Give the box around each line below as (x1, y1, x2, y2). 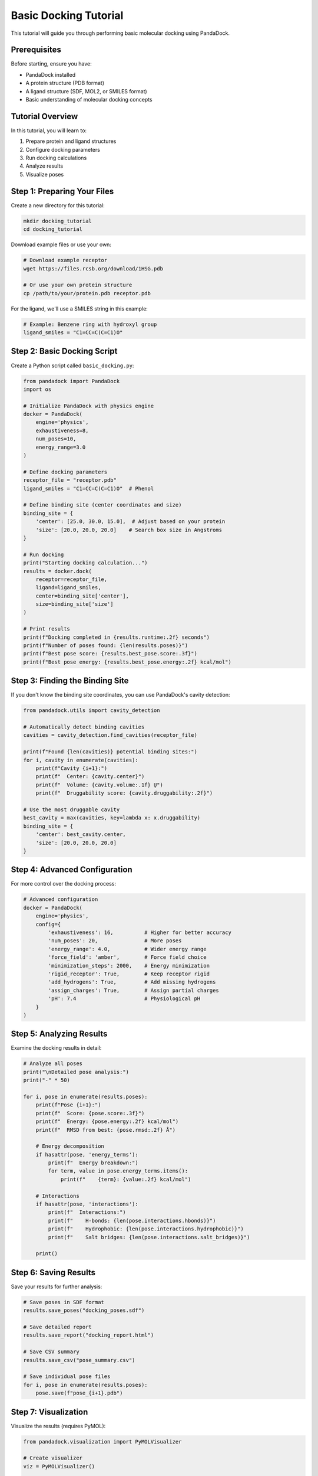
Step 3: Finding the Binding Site (11, 676, 129, 686)
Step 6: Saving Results (11, 1267, 95, 1278)
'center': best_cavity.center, (35, 831, 126, 838)
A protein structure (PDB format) (25, 80, 105, 87)
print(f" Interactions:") (48, 1209, 126, 1216)
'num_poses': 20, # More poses (48, 938, 182, 944)
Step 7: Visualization (11, 1407, 88, 1417)
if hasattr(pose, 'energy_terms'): (35, 1151, 138, 1158)
